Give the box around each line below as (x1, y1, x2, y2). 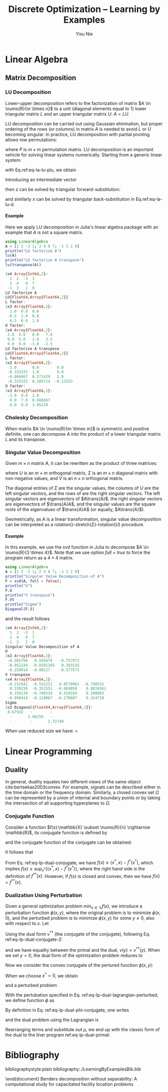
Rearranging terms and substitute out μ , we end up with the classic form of (5, 1027, 160, 1033)
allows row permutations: (5, 137, 58, 143)
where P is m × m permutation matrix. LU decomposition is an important (5, 146, 154, 152)
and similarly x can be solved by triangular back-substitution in (5, 196, 135, 202)
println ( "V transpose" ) (5, 592, 55, 598)
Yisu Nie (75, 31, 93, 37)
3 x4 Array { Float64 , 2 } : (5, 328, 53, 333)
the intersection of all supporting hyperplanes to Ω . (5, 800, 111, 806)
